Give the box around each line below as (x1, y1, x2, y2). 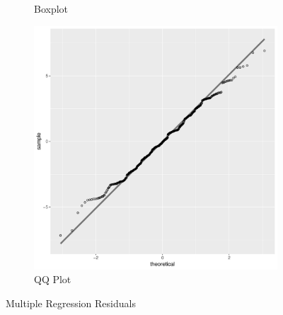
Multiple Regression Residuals (6, 295, 136, 310)
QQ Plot (34, 272, 71, 287)
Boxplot (34, 1, 69, 16)
